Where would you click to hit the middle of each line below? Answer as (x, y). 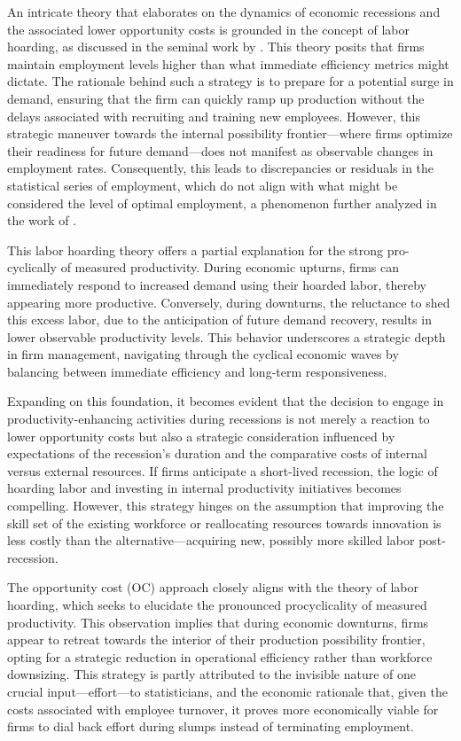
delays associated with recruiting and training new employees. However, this (214, 116)
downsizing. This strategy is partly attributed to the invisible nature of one (212, 674)
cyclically (32, 267)
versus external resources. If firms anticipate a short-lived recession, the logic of (223, 470)
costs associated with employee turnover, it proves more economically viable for (223, 709)
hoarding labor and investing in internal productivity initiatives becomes (204, 488)
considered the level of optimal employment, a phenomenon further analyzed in (222, 203)
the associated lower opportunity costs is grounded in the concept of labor (208, 29)
